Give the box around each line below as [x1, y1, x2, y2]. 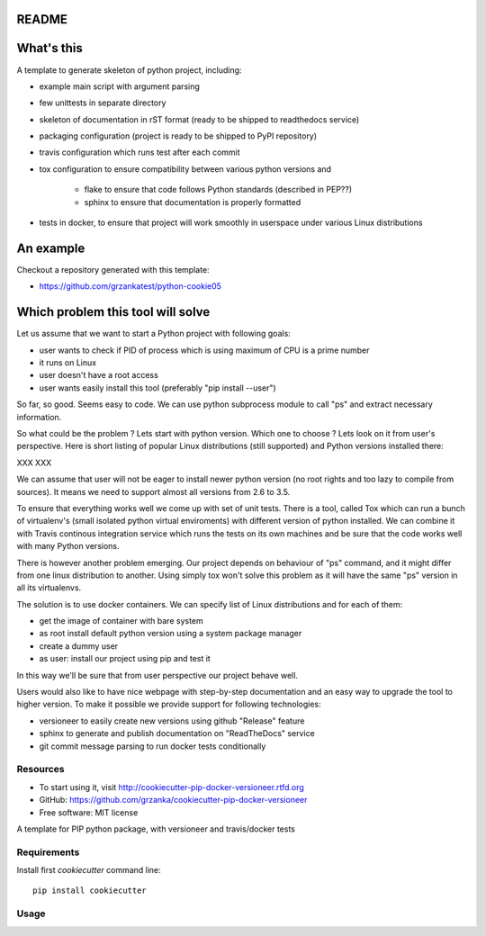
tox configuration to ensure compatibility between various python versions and [39, 163, 332, 175]
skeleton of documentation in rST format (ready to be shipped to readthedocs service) [39, 113, 360, 125]
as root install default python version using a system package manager [39, 628, 302, 639]
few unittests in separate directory [39, 97, 166, 108]
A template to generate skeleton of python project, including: [16, 64, 242, 76]
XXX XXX [16, 457, 52, 468]
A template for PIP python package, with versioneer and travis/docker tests [16, 823, 296, 834]
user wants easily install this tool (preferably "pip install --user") [39, 382, 276, 393]
